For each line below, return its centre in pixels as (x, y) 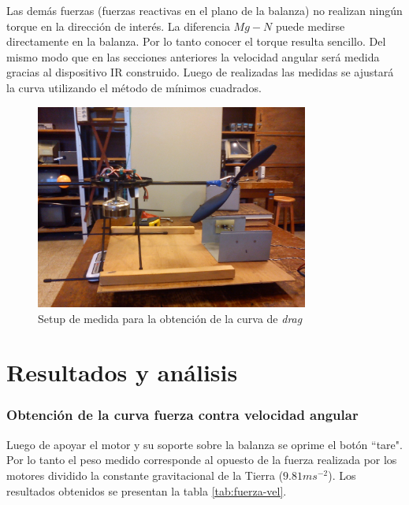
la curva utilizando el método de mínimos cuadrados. (134, 87)
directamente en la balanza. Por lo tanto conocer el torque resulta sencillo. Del (196, 41)
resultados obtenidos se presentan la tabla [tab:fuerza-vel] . (147, 490)
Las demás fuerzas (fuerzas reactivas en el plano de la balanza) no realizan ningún (204, 10)
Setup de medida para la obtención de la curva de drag (170, 318)
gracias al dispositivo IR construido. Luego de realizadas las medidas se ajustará (200, 72)
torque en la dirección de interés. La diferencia (118, 26)
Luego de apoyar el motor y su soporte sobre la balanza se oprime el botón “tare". (204, 444)
